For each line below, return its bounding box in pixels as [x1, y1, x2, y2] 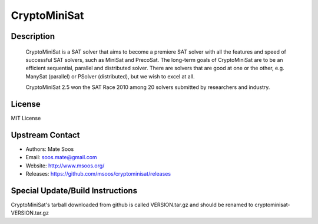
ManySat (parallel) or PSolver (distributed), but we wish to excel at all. [25, 73, 195, 80]
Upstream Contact [11, 130, 80, 140]
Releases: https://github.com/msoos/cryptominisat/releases [25, 170, 171, 177]
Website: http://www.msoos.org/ [25, 162, 105, 169]
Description [11, 31, 55, 41]
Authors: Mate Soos [25, 145, 74, 153]
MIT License [11, 115, 41, 122]
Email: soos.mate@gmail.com [25, 154, 97, 161]
